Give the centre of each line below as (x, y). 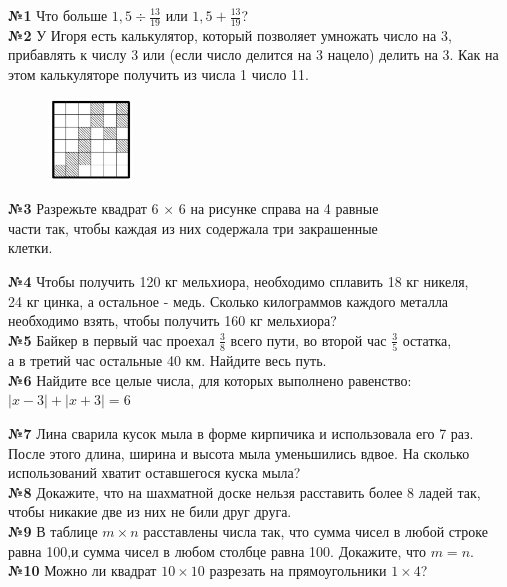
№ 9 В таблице (53, 530)
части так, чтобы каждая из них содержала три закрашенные (193, 227)
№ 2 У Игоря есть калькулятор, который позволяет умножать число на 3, (230, 34)
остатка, (427, 339)
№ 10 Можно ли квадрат (82, 570)
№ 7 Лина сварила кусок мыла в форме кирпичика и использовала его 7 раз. (241, 432)
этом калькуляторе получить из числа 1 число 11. (158, 74)
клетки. (30, 247)
